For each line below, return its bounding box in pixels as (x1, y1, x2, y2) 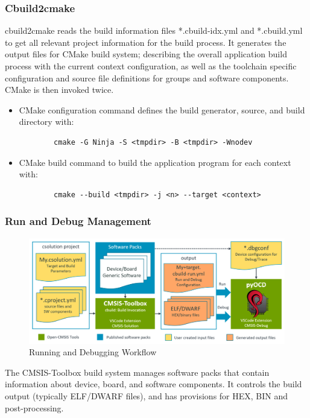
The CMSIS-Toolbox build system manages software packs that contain (5, 366, 270, 378)
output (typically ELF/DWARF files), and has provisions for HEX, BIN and (5, 390, 288, 402)
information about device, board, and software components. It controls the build (5, 378, 302, 390)
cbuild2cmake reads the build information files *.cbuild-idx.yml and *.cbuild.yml (5, 24, 303, 37)
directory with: (19, 115, 74, 128)
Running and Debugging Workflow (29, 346, 157, 358)
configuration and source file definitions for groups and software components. (5, 71, 289, 84)
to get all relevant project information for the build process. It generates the (5, 36, 286, 48)
